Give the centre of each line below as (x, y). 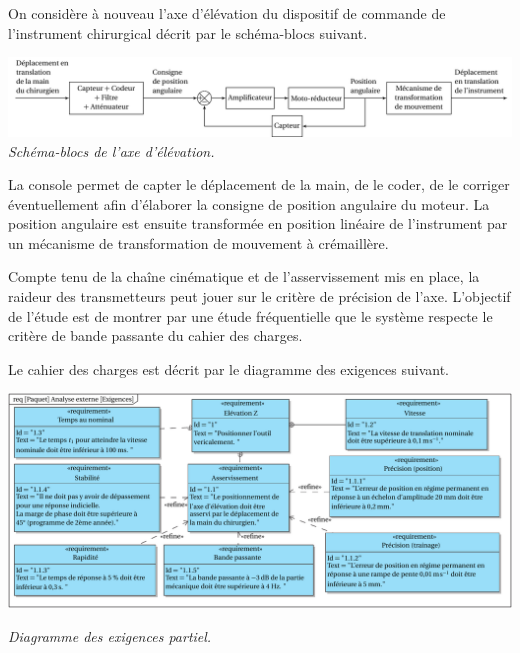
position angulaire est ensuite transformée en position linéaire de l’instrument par (258, 223)
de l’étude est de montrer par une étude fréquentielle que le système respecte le (250, 315)
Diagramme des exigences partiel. (110, 635)
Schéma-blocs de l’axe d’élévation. (111, 150)
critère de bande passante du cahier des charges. (155, 335)
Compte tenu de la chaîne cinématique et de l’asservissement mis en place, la (244, 276)
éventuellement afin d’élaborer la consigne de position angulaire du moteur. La (249, 203)
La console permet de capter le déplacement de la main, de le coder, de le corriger (259, 184)
